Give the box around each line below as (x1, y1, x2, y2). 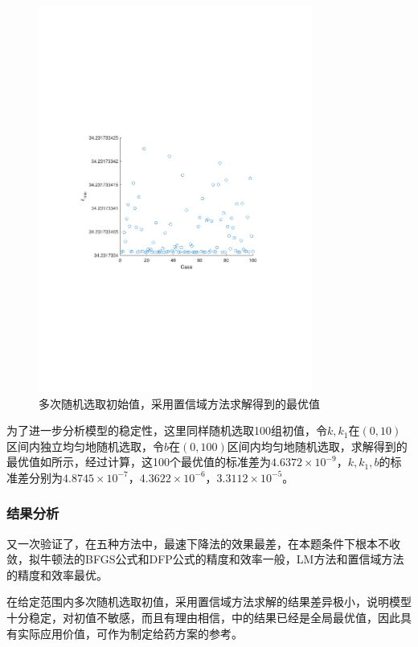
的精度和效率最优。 (6, 566, 108, 583)
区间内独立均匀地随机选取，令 (6, 437, 164, 454)
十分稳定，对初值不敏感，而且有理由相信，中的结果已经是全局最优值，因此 (6, 609, 400, 626)
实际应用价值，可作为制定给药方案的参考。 (17, 624, 243, 641)
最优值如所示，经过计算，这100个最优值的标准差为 (6, 453, 271, 470)
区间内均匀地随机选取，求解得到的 (227, 437, 408, 454)
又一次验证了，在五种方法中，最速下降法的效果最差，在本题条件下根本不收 (6, 534, 400, 551)
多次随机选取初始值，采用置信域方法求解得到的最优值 (39, 395, 320, 412)
